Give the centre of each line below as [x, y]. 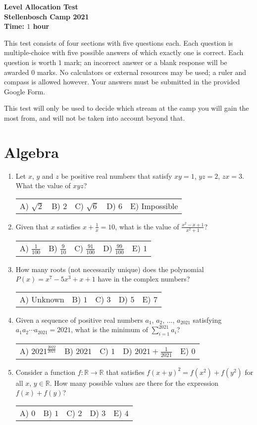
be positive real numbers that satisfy [117, 176]
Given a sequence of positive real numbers [79, 319]
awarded [17, 72]
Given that [32, 226]
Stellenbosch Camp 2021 [47, 16]
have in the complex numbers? [144, 279]
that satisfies [125, 372]
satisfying [207, 319]
